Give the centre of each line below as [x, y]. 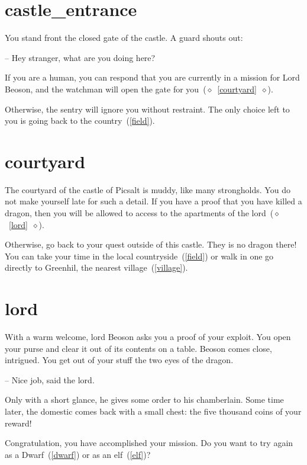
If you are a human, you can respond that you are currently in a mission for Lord [152, 77]
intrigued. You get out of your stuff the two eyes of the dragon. [119, 360]
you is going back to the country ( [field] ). [80, 121]
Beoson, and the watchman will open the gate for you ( [106, 89]
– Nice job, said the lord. [50, 379]
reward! [18, 423]
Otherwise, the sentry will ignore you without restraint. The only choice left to [147, 109]
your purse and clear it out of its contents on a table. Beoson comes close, [138, 348]
